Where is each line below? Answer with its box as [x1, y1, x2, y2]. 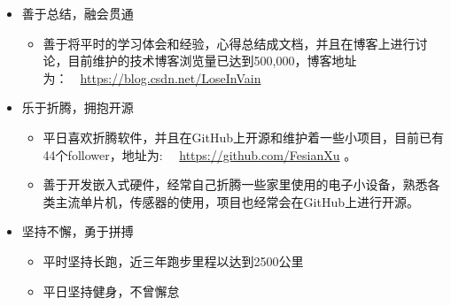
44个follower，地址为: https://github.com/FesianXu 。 [43, 145, 357, 164]
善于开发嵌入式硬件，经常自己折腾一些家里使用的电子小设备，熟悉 [43, 175, 428, 194]
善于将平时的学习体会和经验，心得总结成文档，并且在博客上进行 [43, 34, 416, 52]
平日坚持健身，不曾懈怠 [43, 281, 180, 300]
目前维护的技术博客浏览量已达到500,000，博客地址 [67, 51, 357, 70]
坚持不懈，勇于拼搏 [21, 222, 134, 241]
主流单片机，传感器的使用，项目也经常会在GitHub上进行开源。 [55, 192, 419, 210]
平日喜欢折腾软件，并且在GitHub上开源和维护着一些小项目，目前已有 [43, 127, 444, 146]
